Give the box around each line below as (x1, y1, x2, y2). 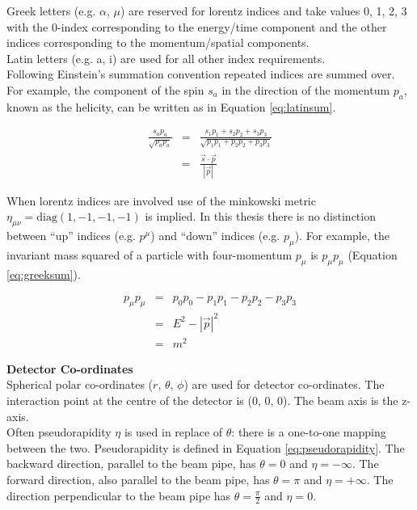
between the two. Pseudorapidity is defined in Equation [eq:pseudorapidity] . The (6, 439, 405, 456)
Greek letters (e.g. (6, 2, 96, 19)
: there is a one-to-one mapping (231, 424, 386, 440)
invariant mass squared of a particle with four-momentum (6, 247, 293, 263)
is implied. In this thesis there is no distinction (145, 208, 376, 225)
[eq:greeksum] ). (6, 265, 81, 282)
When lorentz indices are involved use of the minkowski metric (6, 192, 316, 209)
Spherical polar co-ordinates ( (6, 376, 154, 393)
